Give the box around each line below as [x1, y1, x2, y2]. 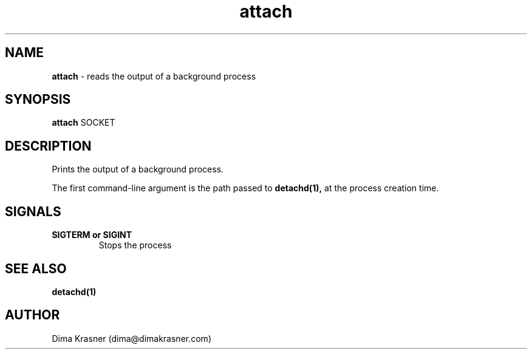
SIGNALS [5, 203, 61, 219]
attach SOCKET [52, 117, 115, 128]
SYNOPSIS [5, 92, 71, 107]
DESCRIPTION [5, 138, 92, 154]
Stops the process [98, 240, 172, 251]
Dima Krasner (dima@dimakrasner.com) [52, 333, 211, 344]
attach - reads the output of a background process [52, 70, 256, 81]
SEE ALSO [5, 260, 67, 276]
